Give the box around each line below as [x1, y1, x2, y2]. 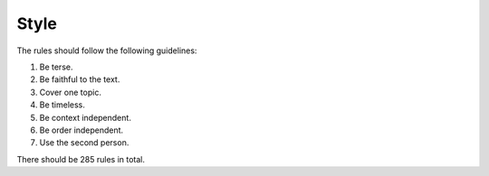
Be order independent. [39, 125, 124, 135]
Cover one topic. [39, 87, 101, 97]
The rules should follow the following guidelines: [16, 45, 197, 56]
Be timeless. [39, 99, 86, 110]
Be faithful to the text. [39, 74, 120, 85]
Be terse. [39, 61, 73, 72]
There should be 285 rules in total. [16, 153, 145, 164]
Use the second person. [39, 137, 129, 148]
